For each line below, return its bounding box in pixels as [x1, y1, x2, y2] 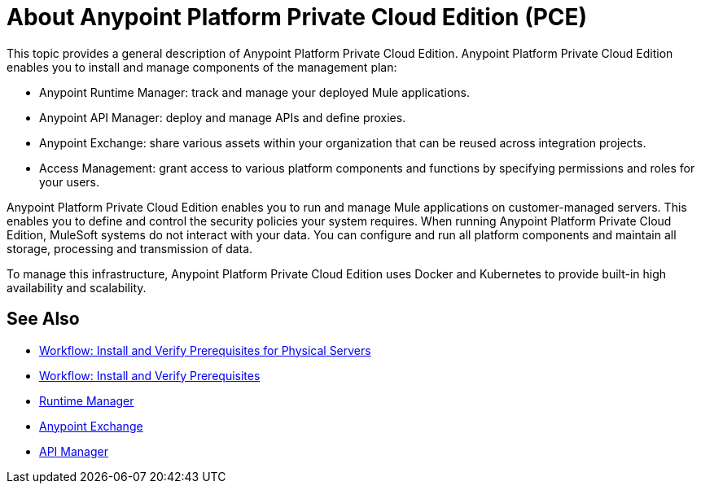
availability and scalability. [7, 280, 147, 295]
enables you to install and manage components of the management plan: [7, 59, 397, 74]
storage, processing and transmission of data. [7, 241, 253, 256]
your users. [39, 174, 99, 189]
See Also [7, 308, 80, 330]
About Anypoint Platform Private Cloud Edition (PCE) [7, 3, 588, 31]
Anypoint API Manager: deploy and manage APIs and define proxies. [39, 110, 406, 125]
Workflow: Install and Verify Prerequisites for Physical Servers [39, 343, 371, 357]
